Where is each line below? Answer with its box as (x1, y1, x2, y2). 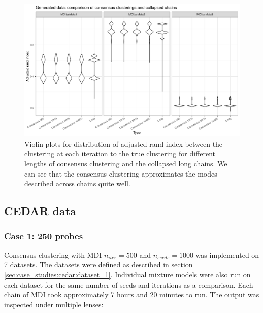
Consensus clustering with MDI (4, 249, 102, 260)
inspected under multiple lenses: (4, 299, 104, 309)
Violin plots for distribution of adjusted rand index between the (24, 138, 223, 149)
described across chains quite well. (24, 178, 130, 189)
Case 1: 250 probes (4, 229, 83, 242)
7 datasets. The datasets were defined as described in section (4, 259, 193, 270)
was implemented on (195, 249, 259, 260)
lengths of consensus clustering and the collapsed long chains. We (24, 158, 227, 169)
